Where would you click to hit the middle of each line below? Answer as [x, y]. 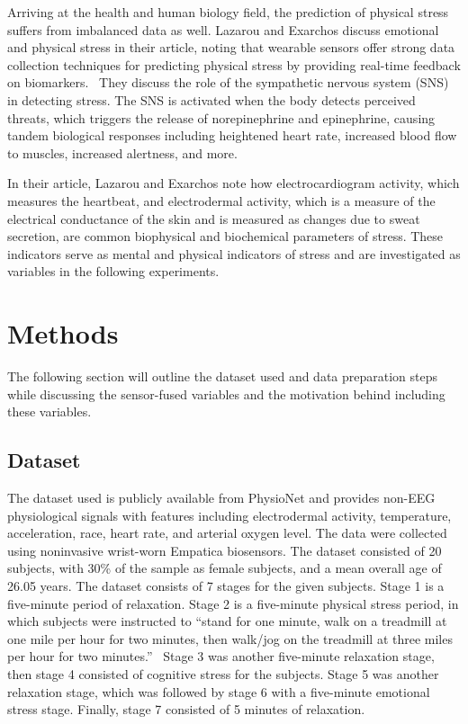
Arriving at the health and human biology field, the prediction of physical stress [228, 12]
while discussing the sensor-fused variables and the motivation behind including [226, 393]
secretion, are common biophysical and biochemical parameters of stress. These [225, 236]
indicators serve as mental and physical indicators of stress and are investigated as [234, 253]
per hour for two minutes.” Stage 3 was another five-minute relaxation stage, [221, 656]
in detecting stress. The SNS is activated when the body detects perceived [211, 99]
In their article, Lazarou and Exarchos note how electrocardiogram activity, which [234, 183]
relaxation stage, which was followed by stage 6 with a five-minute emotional [219, 691]
